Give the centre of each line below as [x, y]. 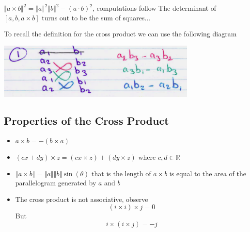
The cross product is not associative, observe [82, 199]
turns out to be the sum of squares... [96, 17]
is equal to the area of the [208, 173]
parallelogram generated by [56, 183]
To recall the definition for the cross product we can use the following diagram [120, 34]
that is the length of [121, 173]
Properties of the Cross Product [86, 120]
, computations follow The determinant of [154, 8]
